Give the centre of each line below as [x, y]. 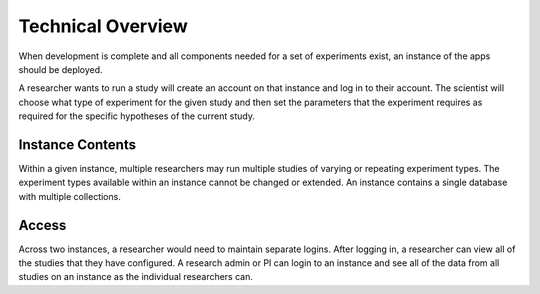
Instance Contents [77, 144]
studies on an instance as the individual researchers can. [136, 277]
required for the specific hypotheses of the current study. [136, 116]
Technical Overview [103, 26]
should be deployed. [61, 69]
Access [42, 225]
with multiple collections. [70, 196]
